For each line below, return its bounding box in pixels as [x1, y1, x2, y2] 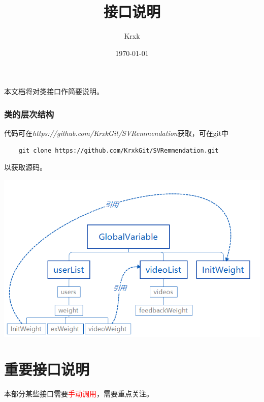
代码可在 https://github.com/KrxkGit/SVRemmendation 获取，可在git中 [4, 128, 229, 138]
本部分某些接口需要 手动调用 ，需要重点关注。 [4, 388, 153, 398]
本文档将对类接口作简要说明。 [4, 86, 104, 97]
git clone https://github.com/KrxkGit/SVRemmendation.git [18, 147, 219, 154]
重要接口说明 [4, 359, 90, 380]
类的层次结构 [4, 107, 54, 120]
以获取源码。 [4, 162, 47, 173]
